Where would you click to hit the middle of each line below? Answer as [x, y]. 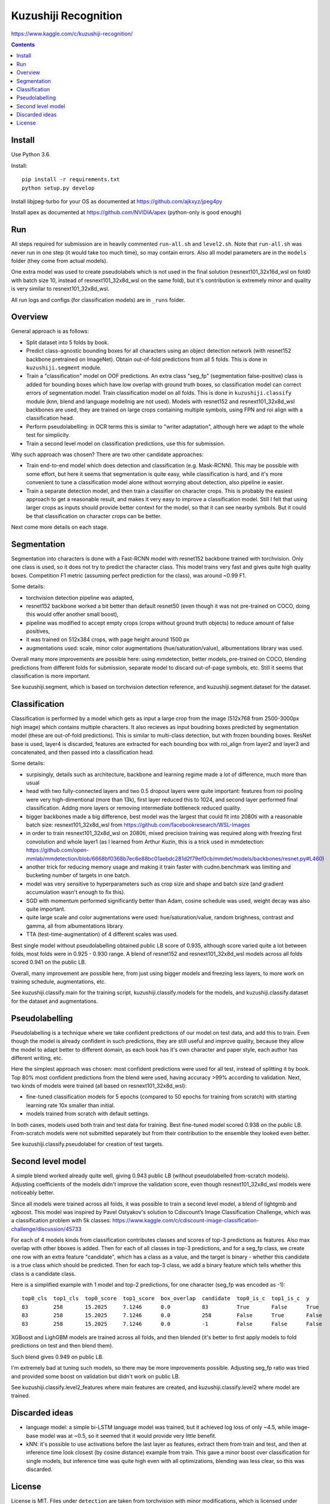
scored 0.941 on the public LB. [49, 962]
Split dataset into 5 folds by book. [67, 342]
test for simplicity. [48, 435]
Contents [23, 45]
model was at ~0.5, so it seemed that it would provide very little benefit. [128, 1435]
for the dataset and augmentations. [55, 1001]
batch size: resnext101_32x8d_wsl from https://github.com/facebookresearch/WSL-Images [138, 825]
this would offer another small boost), [72, 614]
